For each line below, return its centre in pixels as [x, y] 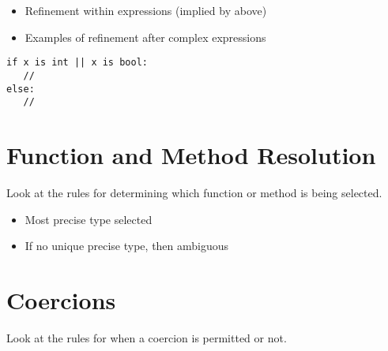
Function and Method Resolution [191, 155]
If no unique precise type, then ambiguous [127, 246]
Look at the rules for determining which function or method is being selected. [194, 192]
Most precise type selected [89, 219]
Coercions [61, 299]
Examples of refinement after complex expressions [145, 37]
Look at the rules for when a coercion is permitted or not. [147, 337]
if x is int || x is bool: [77, 63]
